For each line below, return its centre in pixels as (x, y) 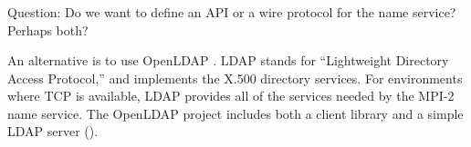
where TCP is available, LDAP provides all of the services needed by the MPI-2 (231, 96)
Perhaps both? (48, 29)
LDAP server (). (53, 131)
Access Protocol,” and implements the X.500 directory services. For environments (235, 78)
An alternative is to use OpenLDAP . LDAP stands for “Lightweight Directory (228, 60)
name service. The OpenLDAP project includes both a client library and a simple (235, 113)
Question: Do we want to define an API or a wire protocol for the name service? (232, 11)
